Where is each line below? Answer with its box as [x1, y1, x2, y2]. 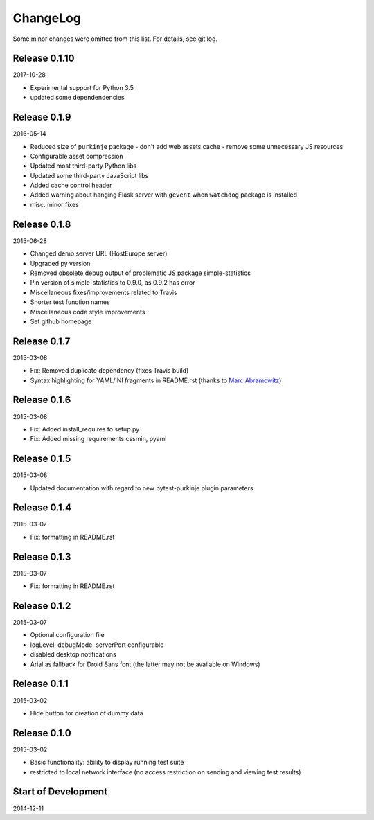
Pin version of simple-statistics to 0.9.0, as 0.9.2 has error [30, 278, 195, 287]
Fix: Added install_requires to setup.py [30, 425, 140, 433]
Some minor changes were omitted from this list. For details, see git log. [12, 35, 218, 43]
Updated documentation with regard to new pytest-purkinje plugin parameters [30, 483, 253, 492]
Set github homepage [30, 317, 92, 326]
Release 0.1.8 [12, 218, 71, 230]
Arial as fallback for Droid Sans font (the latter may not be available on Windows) [30, 660, 260, 668]
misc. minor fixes [30, 200, 79, 208]
